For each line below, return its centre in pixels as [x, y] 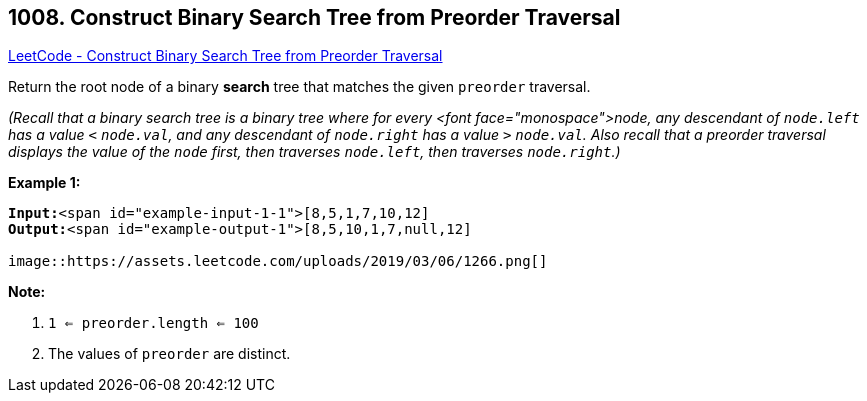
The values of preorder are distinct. [169, 354]
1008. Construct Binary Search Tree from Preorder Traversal [314, 17]
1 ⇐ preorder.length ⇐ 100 [153, 323]
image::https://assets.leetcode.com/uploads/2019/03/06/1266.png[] [278, 261]
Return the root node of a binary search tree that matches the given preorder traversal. [299, 87]
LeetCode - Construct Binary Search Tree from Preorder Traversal [225, 56]
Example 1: [44, 183]
